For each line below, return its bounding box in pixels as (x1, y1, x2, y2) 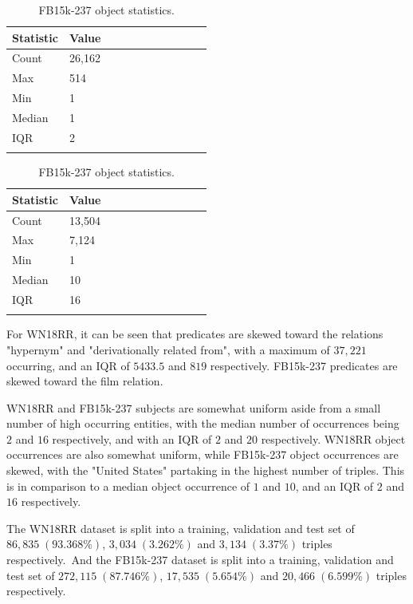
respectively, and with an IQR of (52, 430, 212, 447)
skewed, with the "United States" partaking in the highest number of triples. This (6, 462, 405, 479)
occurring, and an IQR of (6, 357, 130, 373)
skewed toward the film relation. (6, 373, 163, 389)
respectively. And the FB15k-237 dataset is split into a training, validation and (6, 551, 394, 568)
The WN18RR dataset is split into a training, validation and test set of (6, 519, 355, 536)
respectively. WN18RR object (261, 430, 406, 447)
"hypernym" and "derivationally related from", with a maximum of (6, 341, 330, 357)
